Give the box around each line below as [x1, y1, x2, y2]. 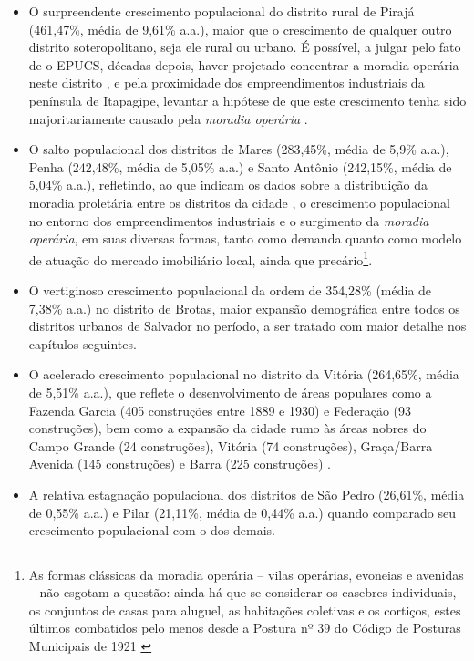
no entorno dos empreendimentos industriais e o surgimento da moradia [28, 211, 429, 230]
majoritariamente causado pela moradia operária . [28, 108, 308, 128]
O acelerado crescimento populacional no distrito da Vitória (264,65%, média [28, 365, 459, 384]
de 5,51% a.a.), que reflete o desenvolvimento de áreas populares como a [28, 382, 432, 401]
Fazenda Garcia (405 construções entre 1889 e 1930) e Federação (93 [28, 400, 411, 419]
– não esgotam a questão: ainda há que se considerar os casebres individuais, [28, 583, 457, 602]
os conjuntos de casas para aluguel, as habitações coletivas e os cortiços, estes [28, 600, 461, 619]
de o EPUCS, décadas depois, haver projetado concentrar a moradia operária [28, 55, 459, 74]
